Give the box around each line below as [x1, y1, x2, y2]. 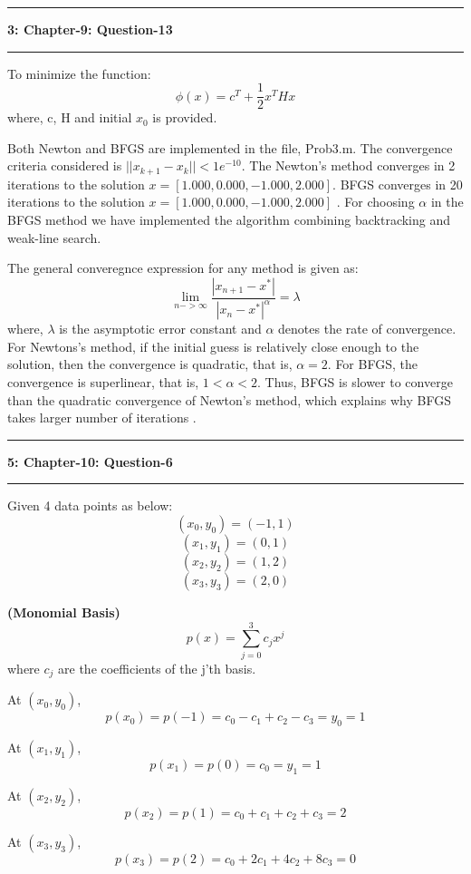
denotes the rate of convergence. [278, 319, 457, 338]
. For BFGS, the [327, 354, 418, 374]
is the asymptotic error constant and [59, 319, 262, 338]
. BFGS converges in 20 [332, 174, 463, 193]
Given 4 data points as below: [7, 496, 173, 515]
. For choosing [336, 192, 415, 211]
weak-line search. [7, 228, 101, 247]
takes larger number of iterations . [7, 408, 197, 427]
